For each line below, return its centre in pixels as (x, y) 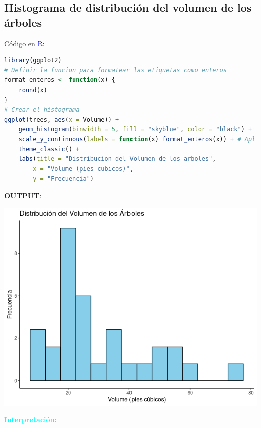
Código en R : (24, 43)
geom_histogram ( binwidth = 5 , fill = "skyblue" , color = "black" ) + (135, 130)
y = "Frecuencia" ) (63, 179)
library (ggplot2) (33, 61)
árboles (23, 22)
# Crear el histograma (42, 110)
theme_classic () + (49, 149)
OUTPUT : (23, 195)
